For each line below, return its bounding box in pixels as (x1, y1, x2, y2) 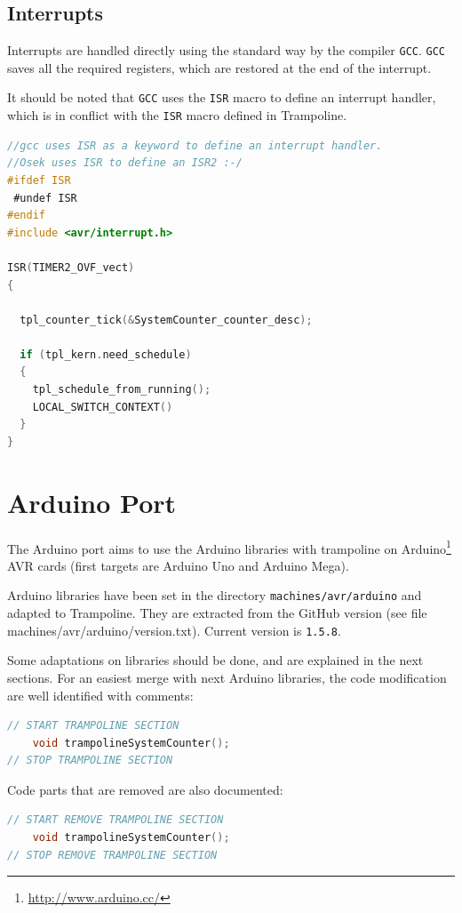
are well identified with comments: (7, 685, 194, 704)
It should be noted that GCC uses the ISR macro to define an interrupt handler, (7, 88, 436, 107)
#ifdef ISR (7, 173, 71, 187)
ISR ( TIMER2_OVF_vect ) (7, 260, 135, 274)
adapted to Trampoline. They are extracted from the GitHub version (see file (7, 604, 427, 622)
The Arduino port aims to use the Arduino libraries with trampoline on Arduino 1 (7, 536, 451, 557)
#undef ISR (13, 191, 77, 204)
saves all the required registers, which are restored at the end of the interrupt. (7, 58, 432, 76)
